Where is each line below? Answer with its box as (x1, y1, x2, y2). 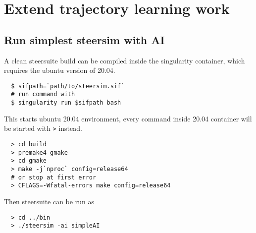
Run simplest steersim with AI (4, 32, 165, 47)
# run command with (11, 91, 75, 98)
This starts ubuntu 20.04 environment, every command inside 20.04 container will (4, 113, 252, 123)
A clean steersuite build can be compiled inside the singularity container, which (4, 55, 245, 65)
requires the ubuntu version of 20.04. (4, 65, 115, 75)
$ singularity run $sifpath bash (11, 99, 121, 107)
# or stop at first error (11, 174, 97, 181)
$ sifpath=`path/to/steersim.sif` (11, 82, 125, 90)
